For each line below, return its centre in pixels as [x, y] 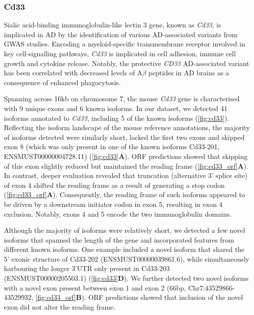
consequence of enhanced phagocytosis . [63, 82]
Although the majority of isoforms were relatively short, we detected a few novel [125, 230]
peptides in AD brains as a [189, 73]
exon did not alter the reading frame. [60, 306]
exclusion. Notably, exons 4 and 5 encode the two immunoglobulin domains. [118, 214]
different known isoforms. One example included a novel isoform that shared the [124, 249]
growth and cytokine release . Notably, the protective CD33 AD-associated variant [127, 63]
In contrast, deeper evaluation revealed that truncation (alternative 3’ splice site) [126, 175]
